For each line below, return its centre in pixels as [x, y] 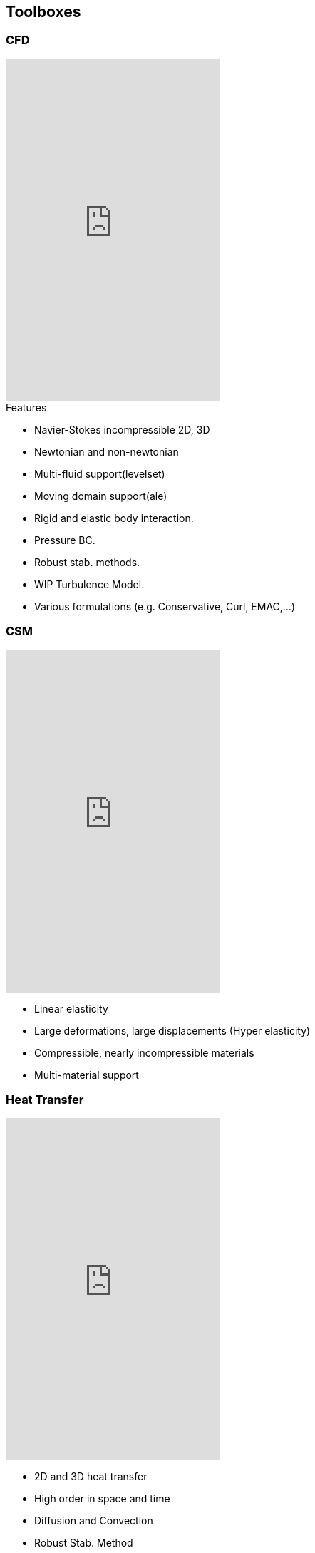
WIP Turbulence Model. [89, 584]
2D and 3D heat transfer [91, 1477]
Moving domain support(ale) [101, 496]
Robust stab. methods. [87, 562]
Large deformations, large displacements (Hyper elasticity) [172, 1030]
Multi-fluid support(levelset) [100, 473]
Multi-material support [87, 1075]
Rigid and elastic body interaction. [114, 518]
